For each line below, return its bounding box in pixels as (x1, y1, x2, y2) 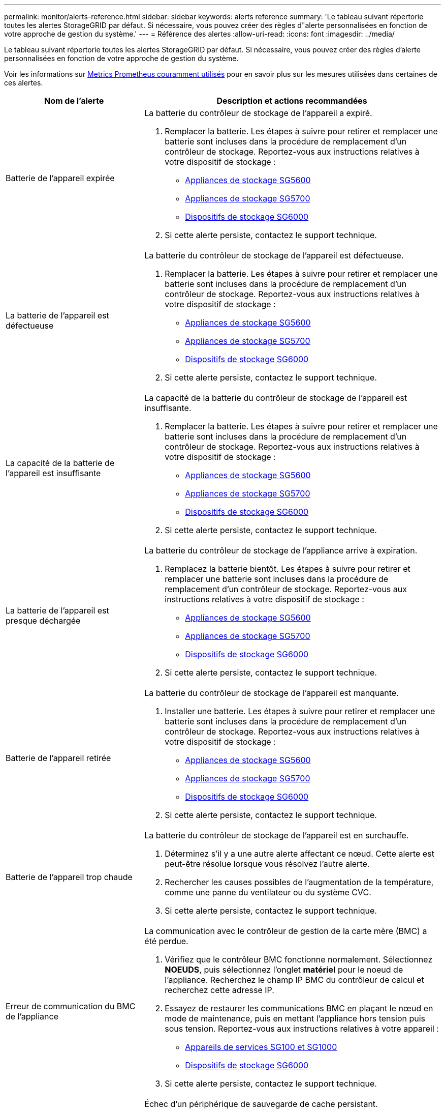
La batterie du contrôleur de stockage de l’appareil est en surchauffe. (144, 830, 409, 840)
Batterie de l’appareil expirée (6, 173, 115, 183)
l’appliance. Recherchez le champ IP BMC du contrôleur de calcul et (165, 975, 424, 985)
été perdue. (144, 936, 188, 946)
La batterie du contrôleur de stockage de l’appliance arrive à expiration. (144, 545, 418, 555)
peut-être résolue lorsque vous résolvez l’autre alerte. (165, 859, 370, 869)
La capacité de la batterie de (6, 458, 115, 468)
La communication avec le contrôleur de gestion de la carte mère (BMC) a (144, 926, 427, 936)
